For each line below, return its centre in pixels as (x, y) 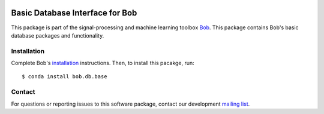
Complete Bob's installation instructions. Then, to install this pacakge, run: (103, 63)
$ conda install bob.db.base (64, 77)
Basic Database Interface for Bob (74, 13)
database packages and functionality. (58, 35)
